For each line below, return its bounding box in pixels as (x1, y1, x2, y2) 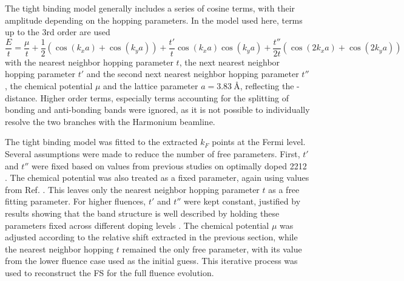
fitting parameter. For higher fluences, (5, 195, 146, 208)
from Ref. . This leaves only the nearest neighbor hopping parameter (5, 183, 260, 195)
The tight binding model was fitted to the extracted (5, 135, 198, 148)
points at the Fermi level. (212, 135, 306, 148)
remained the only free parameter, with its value (122, 242, 302, 255)
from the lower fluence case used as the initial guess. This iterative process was (5, 254, 298, 267)
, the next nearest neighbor (179, 55, 280, 68)
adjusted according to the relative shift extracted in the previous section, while (5, 231, 298, 243)
